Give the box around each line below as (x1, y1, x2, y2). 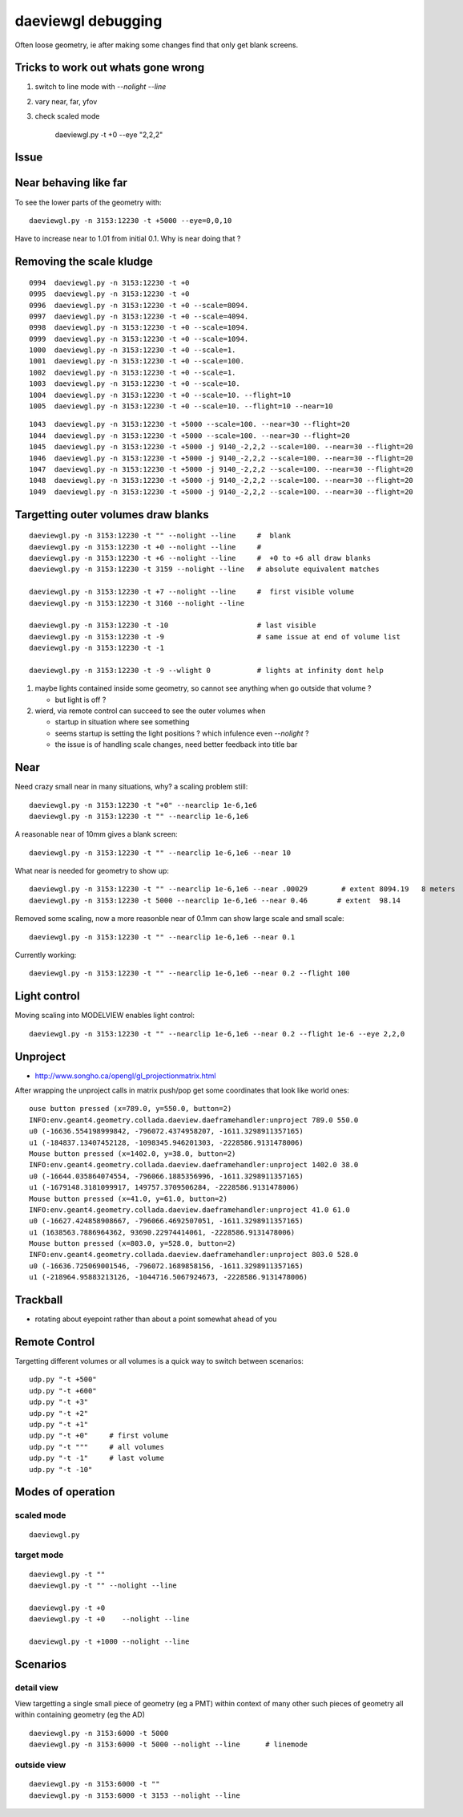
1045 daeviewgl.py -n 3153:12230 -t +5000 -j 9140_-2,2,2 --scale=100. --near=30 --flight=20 (29, 442, 414, 452)
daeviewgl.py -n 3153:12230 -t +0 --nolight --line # (29, 542, 262, 551)
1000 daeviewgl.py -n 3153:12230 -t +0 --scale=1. (29, 346, 236, 355)
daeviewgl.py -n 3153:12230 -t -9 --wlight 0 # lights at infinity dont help (29, 666, 384, 675)
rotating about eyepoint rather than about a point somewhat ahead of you (34, 1314, 277, 1324)
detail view (14, 1681, 59, 1693)
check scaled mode (34, 112, 100, 121)
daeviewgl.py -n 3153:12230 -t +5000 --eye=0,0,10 (29, 216, 232, 225)
